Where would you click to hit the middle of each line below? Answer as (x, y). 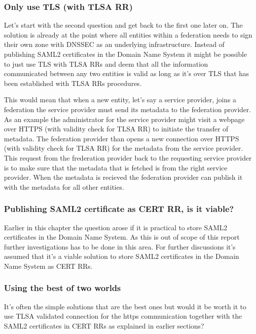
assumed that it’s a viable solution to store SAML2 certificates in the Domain (122, 256)
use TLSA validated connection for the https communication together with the (123, 316)
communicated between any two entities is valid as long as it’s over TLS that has (127, 73)
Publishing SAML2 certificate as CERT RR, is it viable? (119, 209)
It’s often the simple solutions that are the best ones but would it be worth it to (125, 306)
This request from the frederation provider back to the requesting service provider (128, 157)
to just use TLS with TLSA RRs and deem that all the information (106, 63)
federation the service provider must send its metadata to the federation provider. (128, 109)
